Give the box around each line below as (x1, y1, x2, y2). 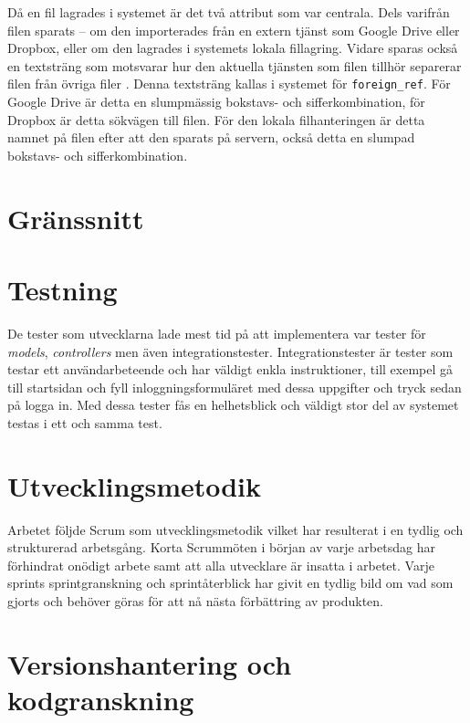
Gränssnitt (7, 199, 144, 236)
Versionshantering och (7, 644, 292, 682)
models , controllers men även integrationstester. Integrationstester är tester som (7, 341, 454, 361)
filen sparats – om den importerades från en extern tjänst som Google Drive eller (7, 20, 460, 39)
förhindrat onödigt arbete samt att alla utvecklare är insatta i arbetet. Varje (7, 555, 434, 574)
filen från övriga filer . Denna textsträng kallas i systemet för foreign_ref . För (7, 74, 451, 93)
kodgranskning (7, 680, 194, 718)
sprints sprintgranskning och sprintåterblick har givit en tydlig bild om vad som (7, 573, 454, 592)
